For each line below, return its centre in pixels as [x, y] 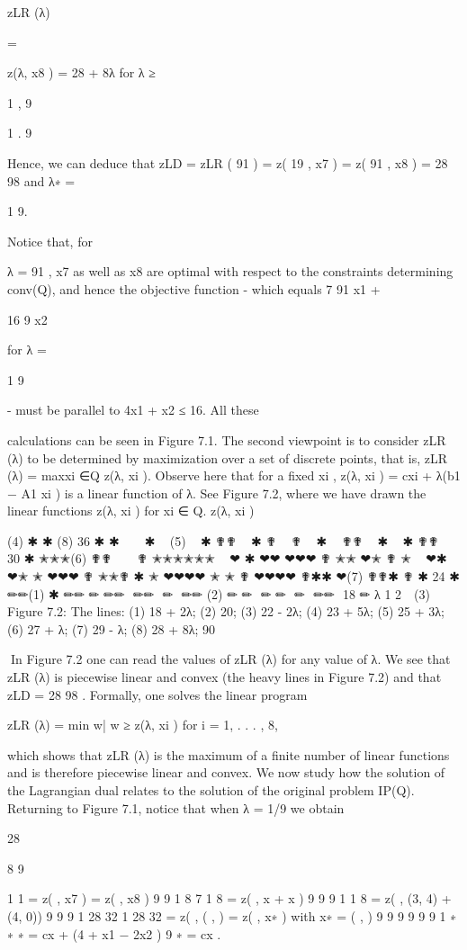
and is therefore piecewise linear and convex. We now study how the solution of [226, 772]
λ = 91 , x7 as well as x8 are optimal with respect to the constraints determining [230, 271]
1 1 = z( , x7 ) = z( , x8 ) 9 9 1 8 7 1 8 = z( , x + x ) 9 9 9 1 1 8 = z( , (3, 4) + [229, 898]
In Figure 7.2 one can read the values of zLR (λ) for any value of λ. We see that [230, 659]
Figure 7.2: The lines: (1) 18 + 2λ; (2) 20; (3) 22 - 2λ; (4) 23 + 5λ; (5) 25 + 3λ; [226, 611]
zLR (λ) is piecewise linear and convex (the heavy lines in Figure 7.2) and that [225, 677]
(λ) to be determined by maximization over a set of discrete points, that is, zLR [228, 457]
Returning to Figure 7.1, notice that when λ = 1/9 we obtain [176, 807]
